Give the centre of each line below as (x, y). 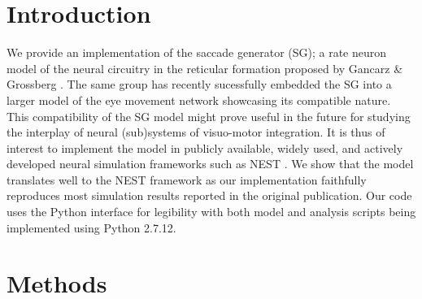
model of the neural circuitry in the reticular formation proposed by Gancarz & (205, 68)
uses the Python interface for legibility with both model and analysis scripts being (211, 212)
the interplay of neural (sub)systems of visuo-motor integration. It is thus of (196, 132)
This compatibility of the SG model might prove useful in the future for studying (209, 116)
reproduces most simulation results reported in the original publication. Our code (209, 195)
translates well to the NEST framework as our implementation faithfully (187, 179)
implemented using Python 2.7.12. (91, 227)
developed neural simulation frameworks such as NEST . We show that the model (210, 164)
